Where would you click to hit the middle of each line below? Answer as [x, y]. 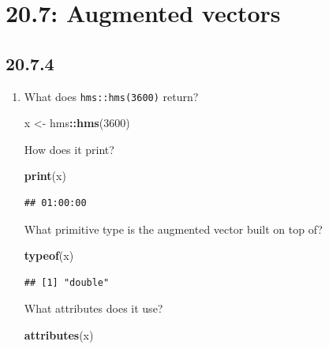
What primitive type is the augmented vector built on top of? [173, 229]
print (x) [45, 176]
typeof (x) [49, 255]
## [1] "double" [67, 282]
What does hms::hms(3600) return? [111, 96]
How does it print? [69, 149]
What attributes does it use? [93, 308]
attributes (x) [59, 334]
